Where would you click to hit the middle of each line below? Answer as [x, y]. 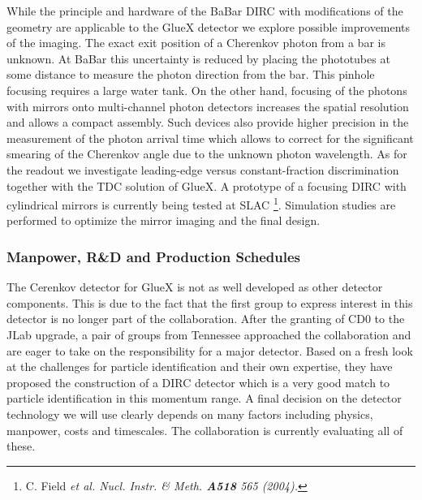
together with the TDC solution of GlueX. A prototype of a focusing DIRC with [207, 185]
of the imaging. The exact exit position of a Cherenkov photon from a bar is [196, 43]
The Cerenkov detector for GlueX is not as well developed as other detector [195, 287]
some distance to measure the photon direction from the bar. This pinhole [191, 74]
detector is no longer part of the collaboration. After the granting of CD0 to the [206, 319]
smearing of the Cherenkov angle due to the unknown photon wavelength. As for [207, 154]
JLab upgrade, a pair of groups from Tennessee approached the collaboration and [209, 334]
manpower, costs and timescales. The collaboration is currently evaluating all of [205, 430]
